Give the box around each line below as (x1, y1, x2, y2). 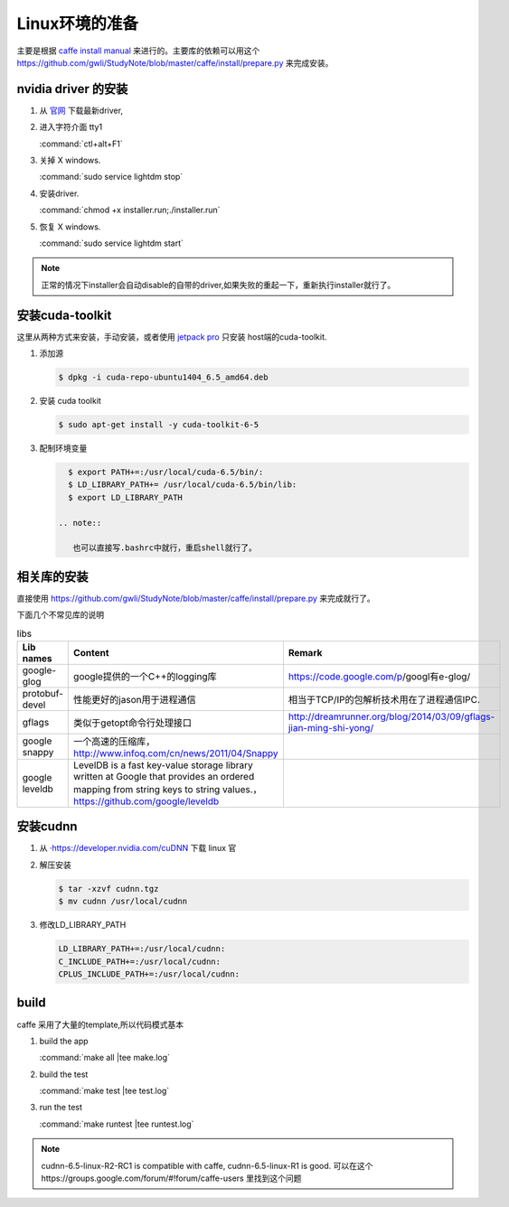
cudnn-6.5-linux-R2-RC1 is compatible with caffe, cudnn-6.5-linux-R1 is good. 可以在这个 (41, 1160, 373, 1171)
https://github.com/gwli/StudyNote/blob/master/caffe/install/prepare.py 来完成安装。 (16, 57, 334, 68)
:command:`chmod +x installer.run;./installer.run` (39, 204, 221, 216)
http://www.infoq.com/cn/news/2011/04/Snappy (73, 746, 278, 759)
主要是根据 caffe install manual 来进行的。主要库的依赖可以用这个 (16, 45, 260, 56)
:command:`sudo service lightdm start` (39, 238, 184, 248)
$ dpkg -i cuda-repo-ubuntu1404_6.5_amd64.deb (58, 372, 269, 383)
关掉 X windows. (39, 154, 101, 166)
